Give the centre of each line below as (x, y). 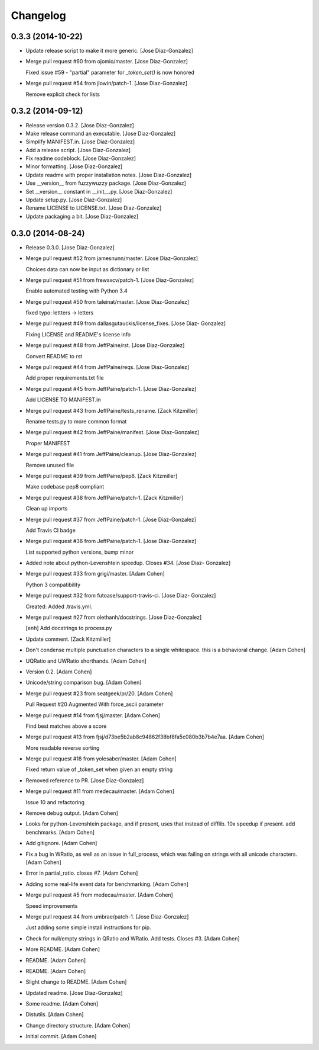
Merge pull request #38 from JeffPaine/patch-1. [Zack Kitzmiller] (104, 497)
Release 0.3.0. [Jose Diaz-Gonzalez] (70, 247)
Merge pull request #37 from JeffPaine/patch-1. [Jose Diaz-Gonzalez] (111, 519)
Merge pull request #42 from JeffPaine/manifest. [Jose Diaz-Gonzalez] (113, 432)
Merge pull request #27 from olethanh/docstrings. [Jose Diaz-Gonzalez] (114, 617)
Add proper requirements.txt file (65, 378)
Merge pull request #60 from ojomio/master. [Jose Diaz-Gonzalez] (107, 62)
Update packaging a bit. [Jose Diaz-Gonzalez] (82, 216)
